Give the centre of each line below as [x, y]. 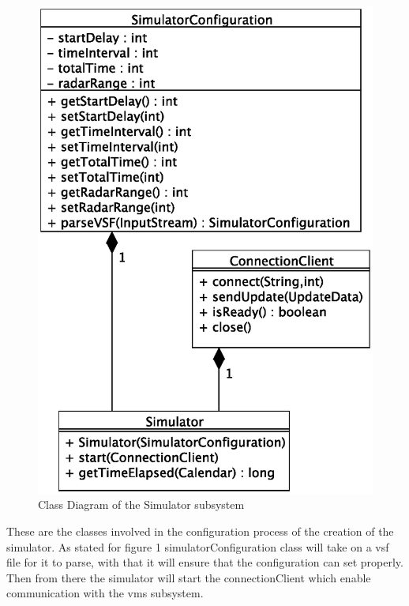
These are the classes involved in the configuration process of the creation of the [200, 531]
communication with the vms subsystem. [105, 593]
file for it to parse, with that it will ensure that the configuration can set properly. [205, 562]
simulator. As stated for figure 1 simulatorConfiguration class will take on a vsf [198, 546]
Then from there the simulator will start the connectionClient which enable [189, 577]
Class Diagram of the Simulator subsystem [141, 504]
